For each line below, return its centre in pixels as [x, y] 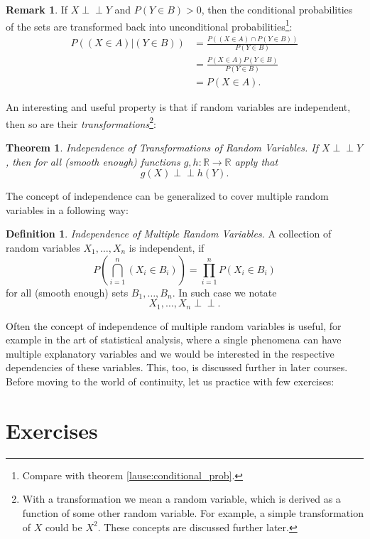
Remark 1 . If [37, 9]
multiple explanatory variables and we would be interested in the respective [170, 353]
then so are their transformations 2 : [81, 122]
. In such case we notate [224, 292]
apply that [256, 161]
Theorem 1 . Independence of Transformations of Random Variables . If [162, 148]
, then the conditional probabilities [277, 9]
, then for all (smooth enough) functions [93, 161]
